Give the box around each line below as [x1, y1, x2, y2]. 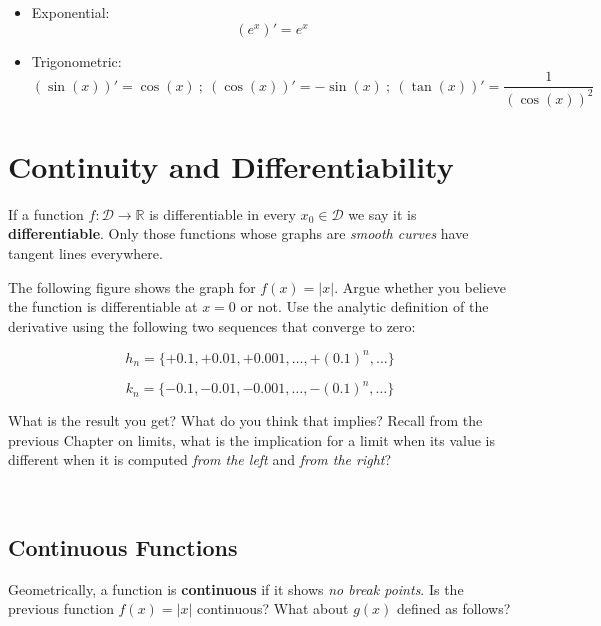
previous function [8, 598, 114, 619]
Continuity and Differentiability [8, 145, 454, 186]
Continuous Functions [8, 532, 238, 563]
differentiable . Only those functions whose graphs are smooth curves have [8, 223, 469, 244]
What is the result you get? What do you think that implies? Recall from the [8, 410, 483, 431]
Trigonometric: [31, 50, 122, 71]
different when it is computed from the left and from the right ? [8, 449, 392, 470]
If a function [8, 203, 84, 224]
